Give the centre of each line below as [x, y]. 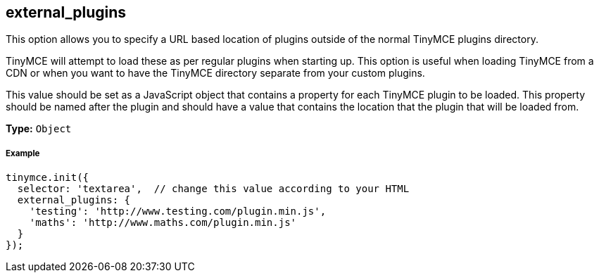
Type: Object [39, 129]
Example [23, 153]
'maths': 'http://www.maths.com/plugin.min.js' [163, 223]
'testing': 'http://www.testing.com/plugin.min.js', [178, 211]
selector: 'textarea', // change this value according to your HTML [213, 189]
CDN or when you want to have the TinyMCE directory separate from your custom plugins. [215, 73]
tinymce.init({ [48, 178]
